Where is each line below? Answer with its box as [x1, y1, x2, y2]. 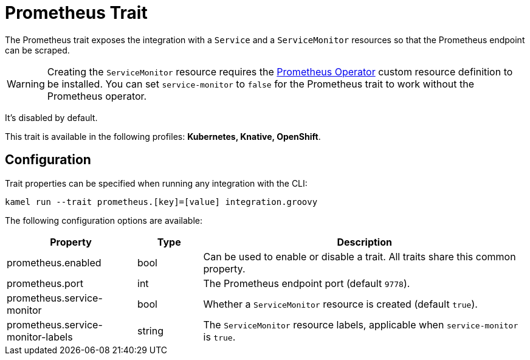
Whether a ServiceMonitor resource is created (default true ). [203, 297, 478, 310]
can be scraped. [5, 44, 70, 55]
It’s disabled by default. [5, 112, 98, 123]
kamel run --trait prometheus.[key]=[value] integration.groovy [5, 196, 318, 207]
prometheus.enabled [7, 256, 102, 269]
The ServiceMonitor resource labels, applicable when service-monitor [203, 318, 518, 331]
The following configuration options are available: [5, 215, 203, 226]
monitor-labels [7, 330, 73, 343]
